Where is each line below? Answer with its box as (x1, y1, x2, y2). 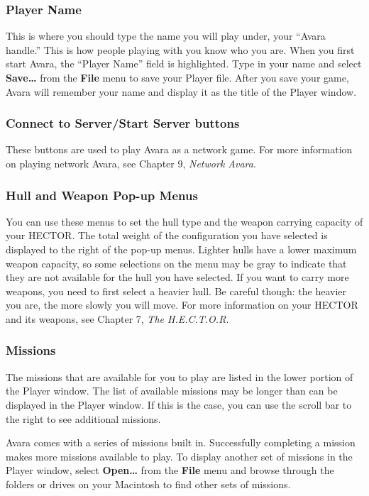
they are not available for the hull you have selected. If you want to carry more (6, 270, 349, 285)
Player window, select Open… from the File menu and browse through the (6, 463, 334, 478)
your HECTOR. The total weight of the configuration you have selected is (6, 228, 328, 243)
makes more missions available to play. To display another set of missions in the (6, 448, 353, 463)
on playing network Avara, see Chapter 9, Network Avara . (6, 156, 256, 170)
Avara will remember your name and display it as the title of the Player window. (6, 84, 357, 99)
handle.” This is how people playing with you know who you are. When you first (6, 42, 355, 57)
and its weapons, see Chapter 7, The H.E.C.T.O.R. (6, 311, 229, 326)
